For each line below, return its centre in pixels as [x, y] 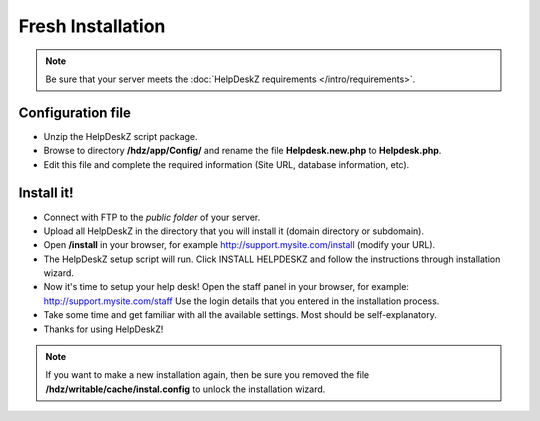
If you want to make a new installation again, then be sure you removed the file [207, 375]
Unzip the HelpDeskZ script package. [121, 136]
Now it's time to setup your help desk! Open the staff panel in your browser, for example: [226, 287]
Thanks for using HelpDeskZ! [103, 329]
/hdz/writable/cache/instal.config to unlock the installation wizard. [185, 389]
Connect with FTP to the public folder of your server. [152, 217]
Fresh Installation [92, 26]
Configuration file [75, 112]
